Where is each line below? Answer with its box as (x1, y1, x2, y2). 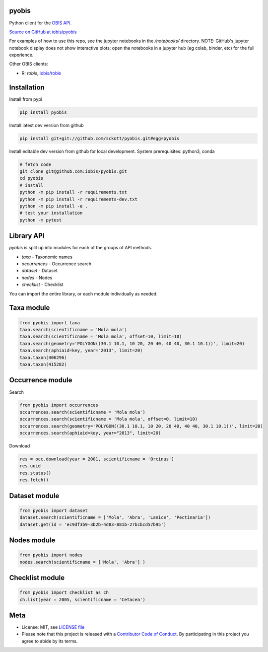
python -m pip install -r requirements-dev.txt (19, 196, 137, 202)
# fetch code (19, 161, 52, 167)
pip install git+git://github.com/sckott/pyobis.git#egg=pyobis (19, 136, 180, 141)
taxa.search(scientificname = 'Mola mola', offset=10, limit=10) (19, 334, 182, 340)
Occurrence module (9, 376, 72, 384)
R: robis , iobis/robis (21, 70, 62, 76)
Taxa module (9, 303, 50, 312)
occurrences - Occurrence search (21, 261, 92, 267)
